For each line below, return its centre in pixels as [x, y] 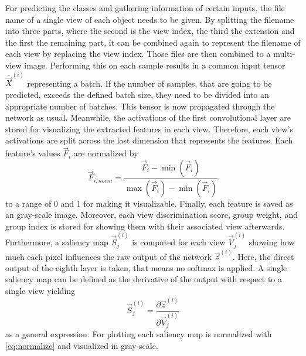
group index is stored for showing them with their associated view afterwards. [145, 226]
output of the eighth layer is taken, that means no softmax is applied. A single [146, 267]
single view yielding [40, 291]
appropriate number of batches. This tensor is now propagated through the [140, 106]
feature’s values [33, 153]
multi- [284, 54]
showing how [272, 242]
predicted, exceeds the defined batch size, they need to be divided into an [137, 95]
